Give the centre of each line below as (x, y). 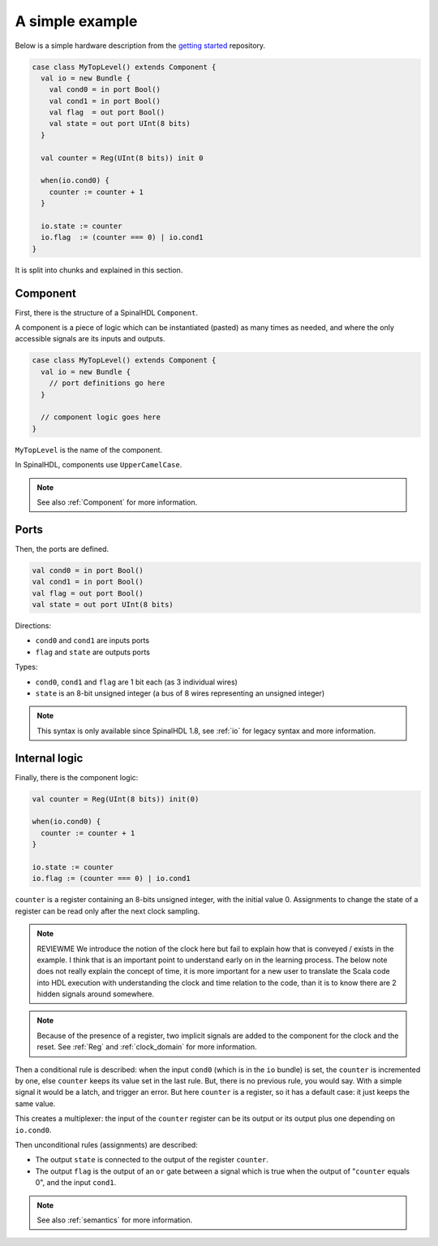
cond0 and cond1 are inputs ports (92, 640)
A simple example (76, 21)
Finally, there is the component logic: (77, 777)
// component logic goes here (101, 417)
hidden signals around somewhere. (95, 994)
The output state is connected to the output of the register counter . (152, 1160)
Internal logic (49, 758)
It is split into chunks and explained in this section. (99, 270)
